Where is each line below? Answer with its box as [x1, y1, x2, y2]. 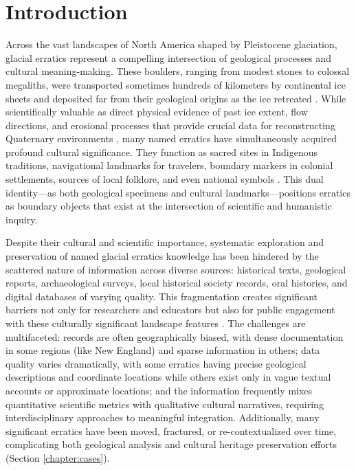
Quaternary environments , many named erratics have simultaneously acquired [5, 131, 337, 146]
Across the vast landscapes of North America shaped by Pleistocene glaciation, [5, 37, 337, 52]
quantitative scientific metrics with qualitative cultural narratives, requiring [5, 396, 324, 411]
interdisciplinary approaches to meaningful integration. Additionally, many [5, 410, 320, 425]
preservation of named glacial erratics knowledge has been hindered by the [5, 249, 319, 263]
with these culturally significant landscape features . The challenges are [5, 316, 306, 330]
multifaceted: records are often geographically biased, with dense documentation [5, 329, 344, 344]
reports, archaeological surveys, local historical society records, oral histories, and [5, 276, 348, 290]
